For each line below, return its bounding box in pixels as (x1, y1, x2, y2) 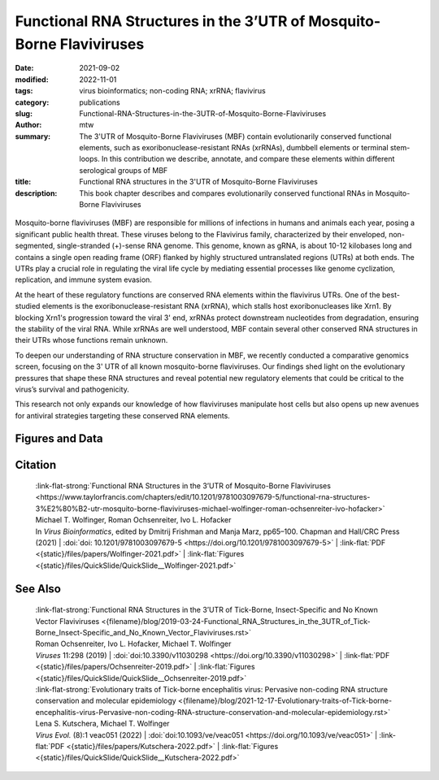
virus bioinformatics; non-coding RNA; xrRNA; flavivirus (79, 86, 266, 96)
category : (15, 97, 50, 107)
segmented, (15, 240, 56, 251)
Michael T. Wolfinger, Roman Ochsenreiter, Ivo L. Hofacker (35, 515, 232, 525)
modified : (15, 74, 49, 84)
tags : (15, 86, 33, 96)
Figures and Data (15, 431, 103, 446)
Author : (15, 120, 42, 130)
